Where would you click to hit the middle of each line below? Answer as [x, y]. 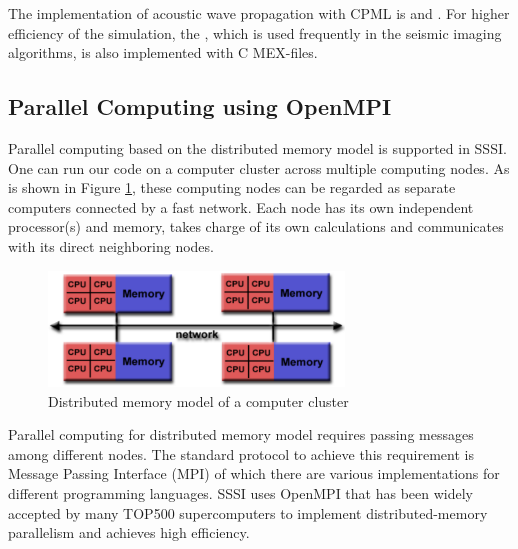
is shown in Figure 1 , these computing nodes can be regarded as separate [232, 187]
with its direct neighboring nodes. [111, 245]
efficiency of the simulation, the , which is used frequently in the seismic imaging [255, 32]
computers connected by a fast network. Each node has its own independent [241, 206]
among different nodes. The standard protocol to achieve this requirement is [241, 453]
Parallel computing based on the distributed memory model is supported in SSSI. [257, 147]
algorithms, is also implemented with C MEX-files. [163, 52]
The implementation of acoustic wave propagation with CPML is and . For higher [259, 13]
